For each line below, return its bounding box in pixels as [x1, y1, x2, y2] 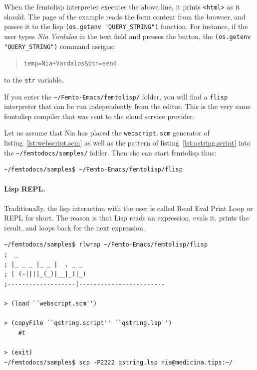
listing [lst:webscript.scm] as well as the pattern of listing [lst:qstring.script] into [4, 137, 251, 148]
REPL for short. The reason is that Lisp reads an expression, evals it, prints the [4, 212, 249, 223]
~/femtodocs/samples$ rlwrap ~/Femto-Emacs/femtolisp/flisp [4, 241, 208, 248]
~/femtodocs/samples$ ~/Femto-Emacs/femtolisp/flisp [4, 166, 183, 173]
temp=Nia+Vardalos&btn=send [23, 60, 117, 67]
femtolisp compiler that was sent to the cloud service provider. [4, 110, 195, 121]
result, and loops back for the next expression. [4, 222, 145, 232]
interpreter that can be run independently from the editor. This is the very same [4, 101, 251, 111]
